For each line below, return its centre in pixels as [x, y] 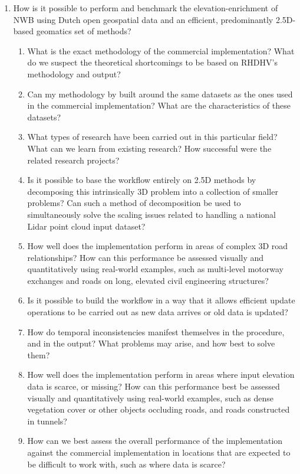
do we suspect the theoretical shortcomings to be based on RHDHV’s [152, 62]
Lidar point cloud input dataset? [86, 226]
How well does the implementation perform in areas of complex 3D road [158, 246]
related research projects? [73, 160]
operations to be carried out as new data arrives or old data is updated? [158, 312]
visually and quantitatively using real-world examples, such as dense [151, 398]
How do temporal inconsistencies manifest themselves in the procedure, [156, 331]
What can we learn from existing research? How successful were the [149, 148]
